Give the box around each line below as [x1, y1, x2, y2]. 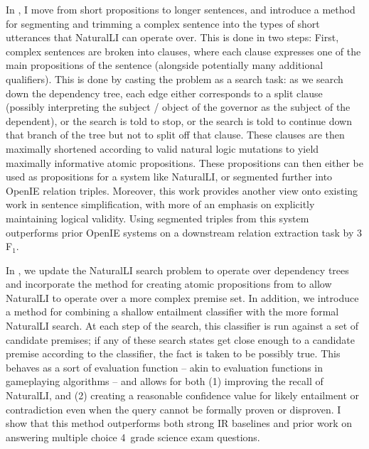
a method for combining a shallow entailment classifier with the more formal [6, 304, 339, 319]
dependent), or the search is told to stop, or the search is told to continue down [6, 113, 353, 128]
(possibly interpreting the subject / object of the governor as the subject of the [6, 99, 351, 114]
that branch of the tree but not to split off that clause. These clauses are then [6, 127, 345, 142]
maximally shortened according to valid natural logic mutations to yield [6, 141, 319, 156]
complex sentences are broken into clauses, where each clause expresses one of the [6, 43, 361, 58]
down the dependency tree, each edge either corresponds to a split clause [6, 85, 323, 100]
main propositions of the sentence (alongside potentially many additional [6, 58, 323, 72]
